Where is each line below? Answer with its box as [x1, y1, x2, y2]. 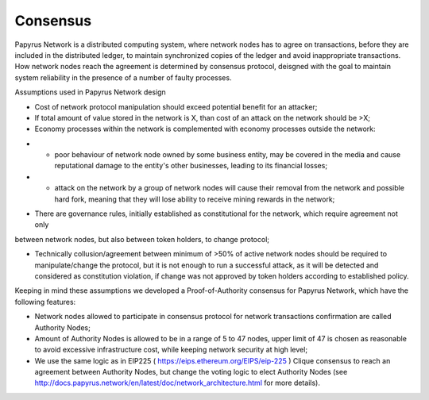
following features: [14, 297, 76, 306]
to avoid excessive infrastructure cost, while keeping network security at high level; [34, 345, 308, 355]
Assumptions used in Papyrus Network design [14, 87, 166, 97]
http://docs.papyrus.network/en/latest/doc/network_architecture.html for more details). [34, 378, 321, 388]
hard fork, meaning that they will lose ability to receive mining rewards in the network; [54, 194, 335, 204]
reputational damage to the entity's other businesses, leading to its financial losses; [54, 161, 328, 171]
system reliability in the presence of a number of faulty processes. [14, 72, 232, 83]
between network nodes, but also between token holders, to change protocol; [14, 234, 270, 244]
